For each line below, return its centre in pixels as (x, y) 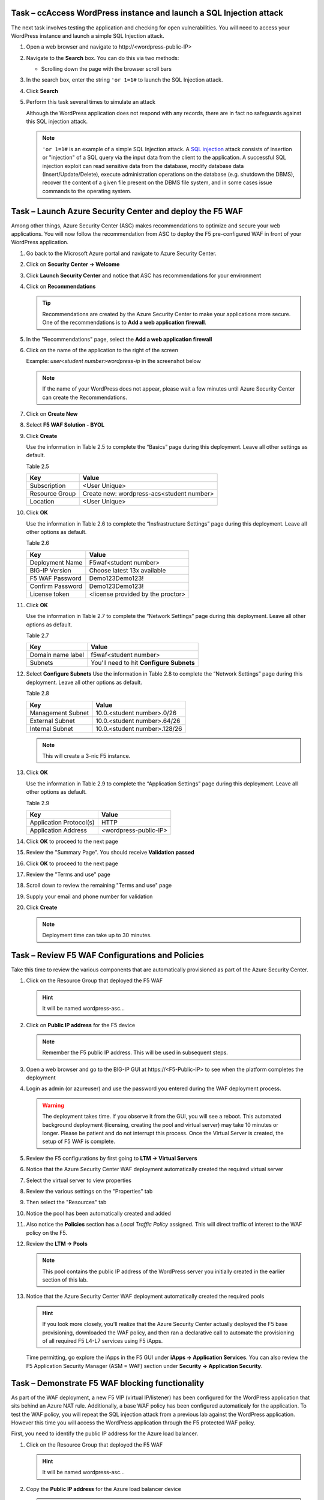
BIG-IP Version (50, 570)
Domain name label (57, 655)
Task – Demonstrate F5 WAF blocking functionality (108, 1383)
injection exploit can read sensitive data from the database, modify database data (143, 166)
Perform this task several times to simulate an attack (91, 102)
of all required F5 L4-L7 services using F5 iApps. (103, 1341)
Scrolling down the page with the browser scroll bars (106, 69)
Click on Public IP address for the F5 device (81, 1025)
